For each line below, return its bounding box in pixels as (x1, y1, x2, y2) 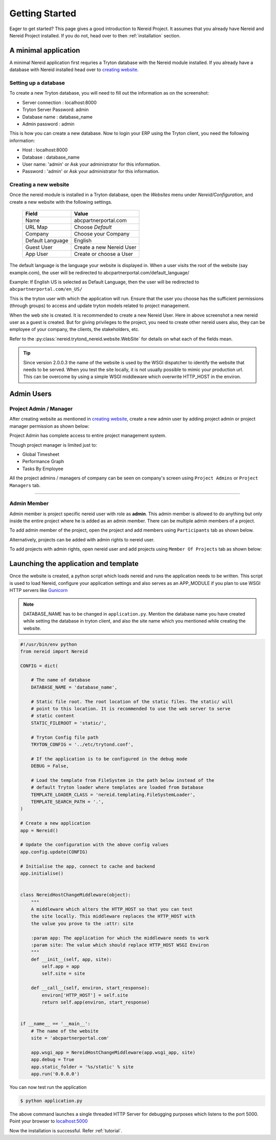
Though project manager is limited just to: (9, 442, 97, 448)
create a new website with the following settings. (9, 199, 112, 205)
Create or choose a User (74, 251, 133, 258)
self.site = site (41, 971, 85, 977)
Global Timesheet (22, 451, 60, 457)
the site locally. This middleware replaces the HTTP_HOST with (31, 913, 196, 919)
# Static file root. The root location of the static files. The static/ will (31, 698, 234, 705)
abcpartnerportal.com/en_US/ (9, 287, 83, 292)
